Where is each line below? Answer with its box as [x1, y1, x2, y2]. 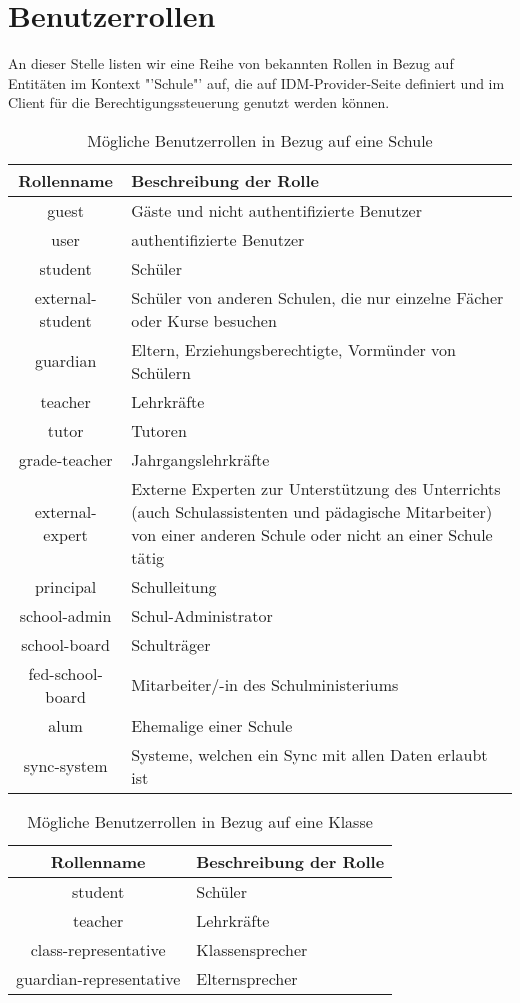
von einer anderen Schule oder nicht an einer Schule [131, 522, 493, 546]
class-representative [30, 937, 166, 961]
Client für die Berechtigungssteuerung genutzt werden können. [8, 92, 390, 113]
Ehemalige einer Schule [131, 713, 293, 737]
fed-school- [28, 661, 103, 685]
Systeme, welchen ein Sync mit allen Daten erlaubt [131, 742, 488, 766]
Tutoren [131, 418, 187, 442]
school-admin [19, 603, 112, 627]
